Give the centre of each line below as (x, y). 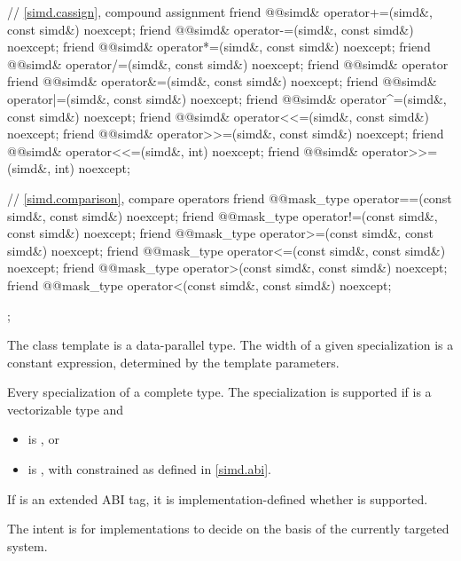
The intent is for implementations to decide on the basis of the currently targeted (228, 529)
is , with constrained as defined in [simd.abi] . (149, 469)
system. (27, 545)
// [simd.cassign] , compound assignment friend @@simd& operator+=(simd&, (220, 12)
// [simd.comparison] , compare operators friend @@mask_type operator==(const (230, 198)
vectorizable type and (66, 409)
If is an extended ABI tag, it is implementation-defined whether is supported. (218, 498)
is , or (43, 439)
